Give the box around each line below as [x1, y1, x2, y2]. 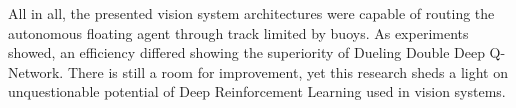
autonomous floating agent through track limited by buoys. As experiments [8, 22, 469, 43]
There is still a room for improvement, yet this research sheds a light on [67, 61, 509, 82]
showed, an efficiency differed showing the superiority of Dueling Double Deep [8, 42, 485, 63]
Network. [8, 61, 64, 82]
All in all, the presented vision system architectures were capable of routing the [8, 3, 495, 23]
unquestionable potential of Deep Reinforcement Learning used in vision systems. [8, 81, 506, 102]
